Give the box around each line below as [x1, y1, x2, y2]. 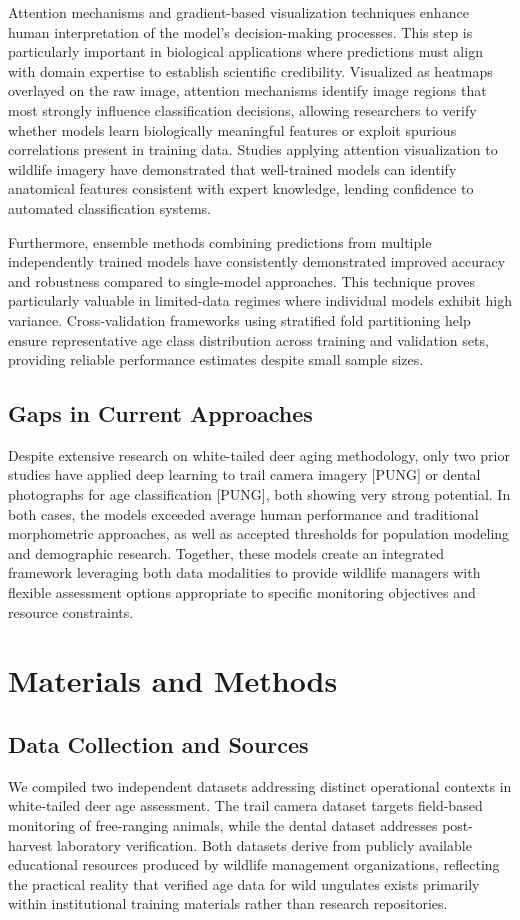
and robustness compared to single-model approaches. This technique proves [8, 270, 475, 291]
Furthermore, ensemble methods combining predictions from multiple [8, 231, 432, 252]
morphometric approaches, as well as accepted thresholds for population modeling [8, 523, 510, 544]
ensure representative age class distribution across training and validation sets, [8, 329, 489, 350]
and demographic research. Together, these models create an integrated [8, 542, 444, 563]
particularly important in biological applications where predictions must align [8, 41, 483, 62]
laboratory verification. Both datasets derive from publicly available [57, 834, 472, 855]
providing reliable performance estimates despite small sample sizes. [8, 349, 424, 370]
